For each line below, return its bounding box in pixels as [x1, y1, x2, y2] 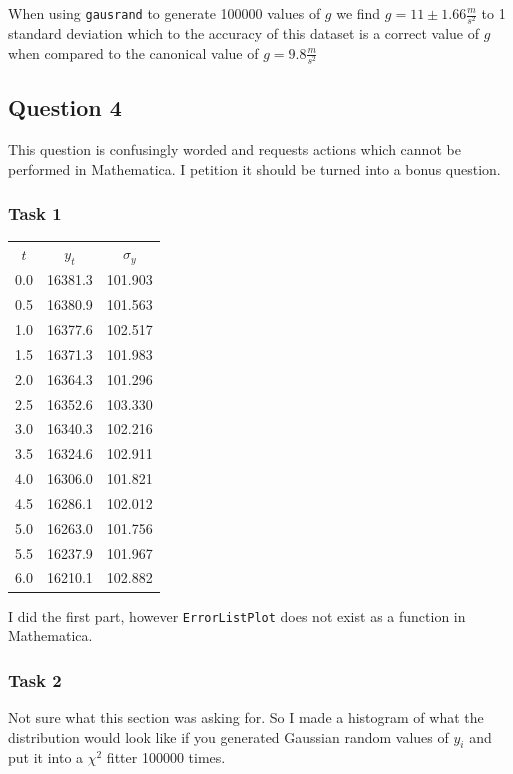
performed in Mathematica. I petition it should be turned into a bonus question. [8, 158, 501, 179]
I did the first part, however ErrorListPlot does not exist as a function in [8, 605, 466, 626]
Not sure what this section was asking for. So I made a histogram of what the [8, 706, 484, 727]
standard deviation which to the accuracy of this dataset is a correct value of [8, 23, 480, 44]
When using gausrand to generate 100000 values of [8, 3, 321, 23]
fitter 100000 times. [106, 747, 226, 768]
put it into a [8, 747, 84, 768]
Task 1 [8, 201, 62, 226]
